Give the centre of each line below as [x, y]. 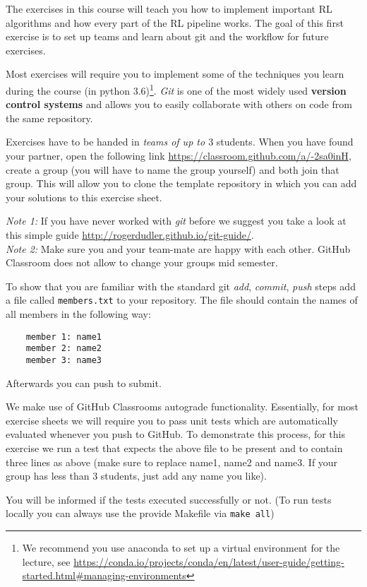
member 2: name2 [64, 349]
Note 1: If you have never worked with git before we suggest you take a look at [176, 221]
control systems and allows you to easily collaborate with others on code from [179, 104]
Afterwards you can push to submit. [84, 383]
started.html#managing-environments [104, 575]
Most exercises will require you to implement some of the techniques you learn [175, 74]
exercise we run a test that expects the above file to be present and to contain [174, 447]
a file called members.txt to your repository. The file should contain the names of [182, 300]
